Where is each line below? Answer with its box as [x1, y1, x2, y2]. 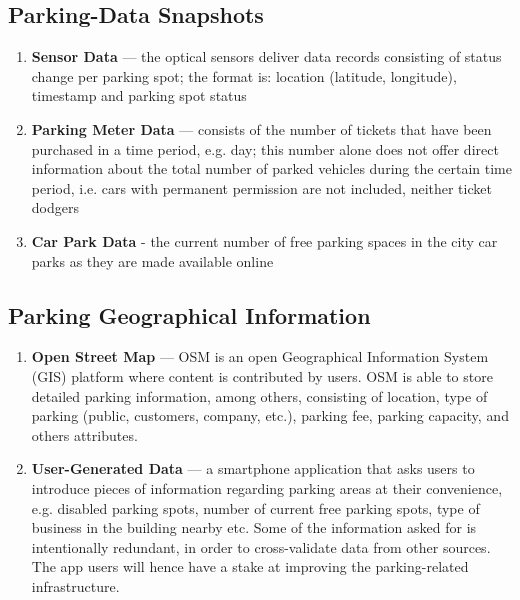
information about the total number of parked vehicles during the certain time [31, 158, 512, 179]
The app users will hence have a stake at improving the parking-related [31, 556, 469, 577]
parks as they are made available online [31, 250, 274, 271]
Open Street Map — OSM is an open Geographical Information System [31, 346, 489, 367]
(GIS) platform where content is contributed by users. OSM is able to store [31, 365, 493, 386]
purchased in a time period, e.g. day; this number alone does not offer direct [31, 138, 499, 159]
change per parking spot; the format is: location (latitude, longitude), [31, 65, 457, 86]
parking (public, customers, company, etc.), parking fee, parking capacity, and [31, 405, 509, 426]
